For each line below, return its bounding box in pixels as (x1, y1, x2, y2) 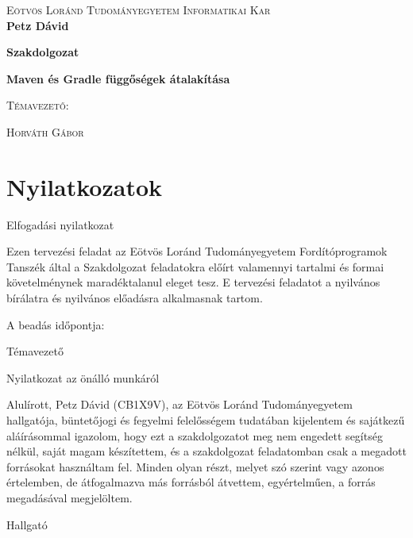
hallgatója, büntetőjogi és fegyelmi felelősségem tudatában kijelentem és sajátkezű (6, 412, 405, 428)
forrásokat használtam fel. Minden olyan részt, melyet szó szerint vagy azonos (6, 458, 384, 475)
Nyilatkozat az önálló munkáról (6, 369, 160, 386)
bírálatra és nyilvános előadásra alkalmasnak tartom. (6, 290, 263, 306)
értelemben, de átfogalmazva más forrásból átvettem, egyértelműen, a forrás (6, 474, 376, 490)
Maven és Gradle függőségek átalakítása (6, 70, 230, 86)
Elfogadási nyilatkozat (6, 216, 114, 232)
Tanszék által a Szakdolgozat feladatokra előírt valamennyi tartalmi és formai (6, 258, 384, 275)
